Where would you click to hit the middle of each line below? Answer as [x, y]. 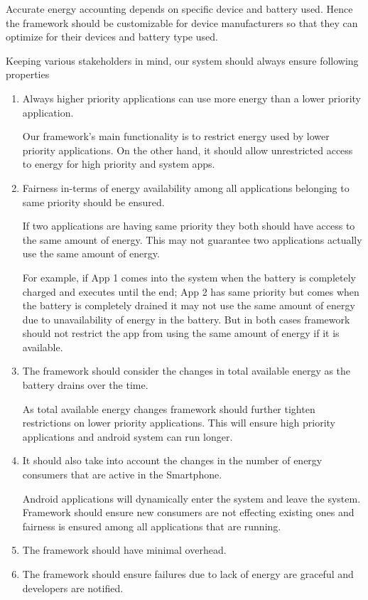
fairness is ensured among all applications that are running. [152, 526]
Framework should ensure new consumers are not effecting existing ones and [188, 512]
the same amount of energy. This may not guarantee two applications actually [192, 239]
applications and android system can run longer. [128, 436]
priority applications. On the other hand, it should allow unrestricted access [188, 150]
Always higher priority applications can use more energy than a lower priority [191, 98]
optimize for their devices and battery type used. [112, 37]
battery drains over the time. [85, 385]
